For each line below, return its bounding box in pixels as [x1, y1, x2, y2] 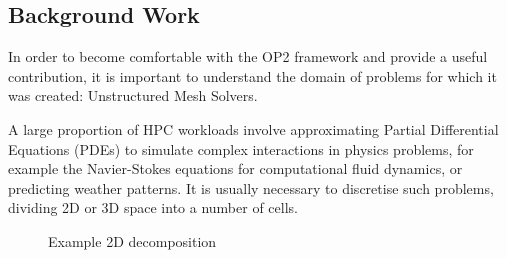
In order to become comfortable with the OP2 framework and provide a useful [8, 46, 488, 67]
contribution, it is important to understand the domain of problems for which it [8, 65, 497, 86]
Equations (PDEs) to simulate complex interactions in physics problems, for [8, 138, 474, 159]
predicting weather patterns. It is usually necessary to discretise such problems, [8, 177, 494, 198]
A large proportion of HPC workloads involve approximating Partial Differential [8, 118, 499, 139]
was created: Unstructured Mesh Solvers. [8, 85, 258, 106]
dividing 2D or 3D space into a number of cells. [8, 197, 298, 218]
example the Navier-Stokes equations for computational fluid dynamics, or [8, 158, 463, 179]
